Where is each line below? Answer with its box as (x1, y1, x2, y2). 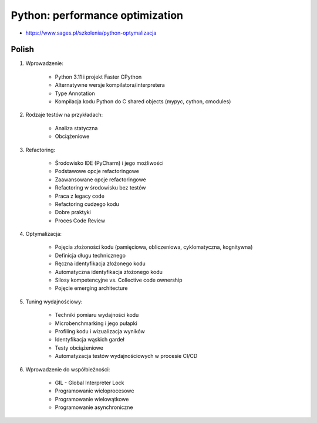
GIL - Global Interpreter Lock (55, 379, 124, 386)
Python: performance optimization (11, 9, 183, 22)
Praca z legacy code (55, 192, 105, 199)
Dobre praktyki (55, 209, 91, 216)
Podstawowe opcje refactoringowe (55, 168, 139, 175)
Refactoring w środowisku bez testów (55, 184, 146, 191)
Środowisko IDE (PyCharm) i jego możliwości (55, 159, 164, 167)
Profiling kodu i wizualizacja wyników (55, 328, 145, 334)
